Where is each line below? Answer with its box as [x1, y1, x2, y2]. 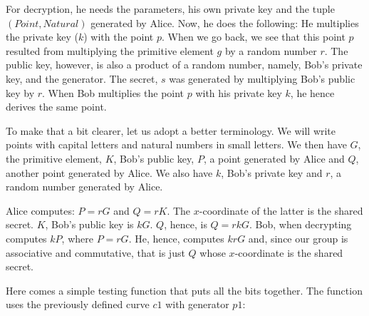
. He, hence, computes [128, 230, 224, 245]
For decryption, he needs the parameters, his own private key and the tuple [6, 1, 335, 16]
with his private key [195, 85, 282, 100]
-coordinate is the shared [234, 245, 343, 260]
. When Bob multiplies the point [42, 85, 184, 100]
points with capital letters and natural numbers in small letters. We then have [6, 137, 347, 152]
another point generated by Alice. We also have [6, 165, 213, 180]
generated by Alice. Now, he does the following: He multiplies [90, 15, 359, 30]
